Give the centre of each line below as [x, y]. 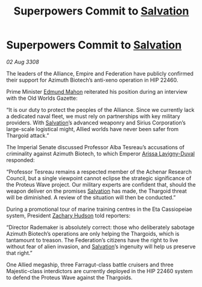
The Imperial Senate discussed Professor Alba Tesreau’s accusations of [96, 147]
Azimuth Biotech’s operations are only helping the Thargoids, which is [93, 233]
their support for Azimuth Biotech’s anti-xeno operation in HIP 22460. [92, 80]
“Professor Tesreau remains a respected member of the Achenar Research [99, 172]
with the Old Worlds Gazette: [42, 98]
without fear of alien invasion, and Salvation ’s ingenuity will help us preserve [101, 247]
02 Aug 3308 [23, 62]
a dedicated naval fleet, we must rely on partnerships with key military [93, 116]
